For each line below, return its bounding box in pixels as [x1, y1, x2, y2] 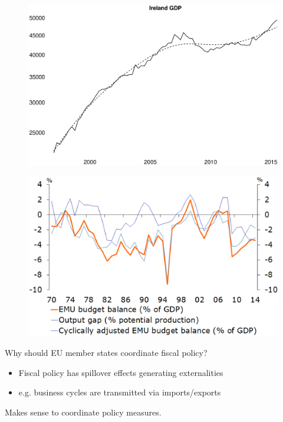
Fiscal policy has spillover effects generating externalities [18, 366, 223, 378]
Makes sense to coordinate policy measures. [5, 405, 162, 418]
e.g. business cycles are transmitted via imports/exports [18, 386, 221, 398]
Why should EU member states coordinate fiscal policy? [5, 346, 208, 359]
